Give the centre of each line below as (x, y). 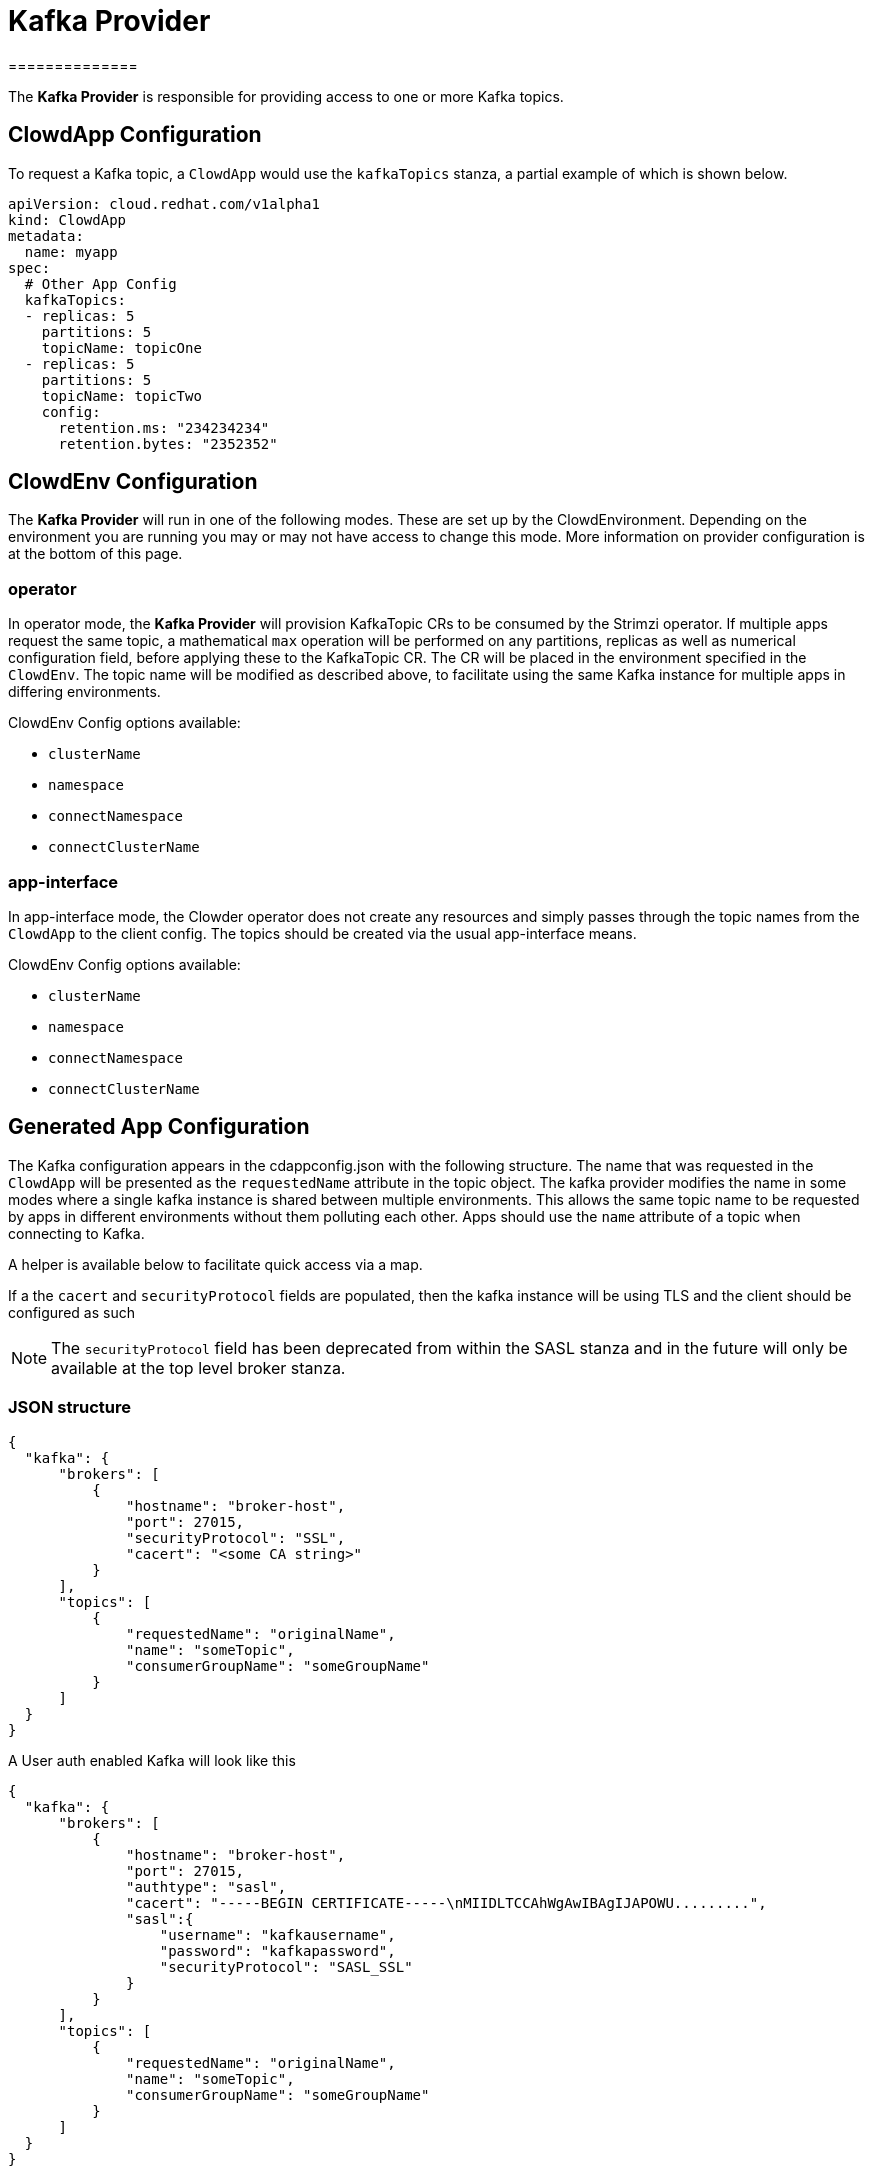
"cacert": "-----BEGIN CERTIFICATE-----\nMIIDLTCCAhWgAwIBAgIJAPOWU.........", (446, 1902)
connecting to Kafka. (76, 1233)
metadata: (46, 235)
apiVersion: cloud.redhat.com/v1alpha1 (164, 203)
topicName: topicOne (121, 347)
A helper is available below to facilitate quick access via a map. (215, 1264)
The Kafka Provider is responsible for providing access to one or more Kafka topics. (286, 96)
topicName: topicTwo (121, 395)
